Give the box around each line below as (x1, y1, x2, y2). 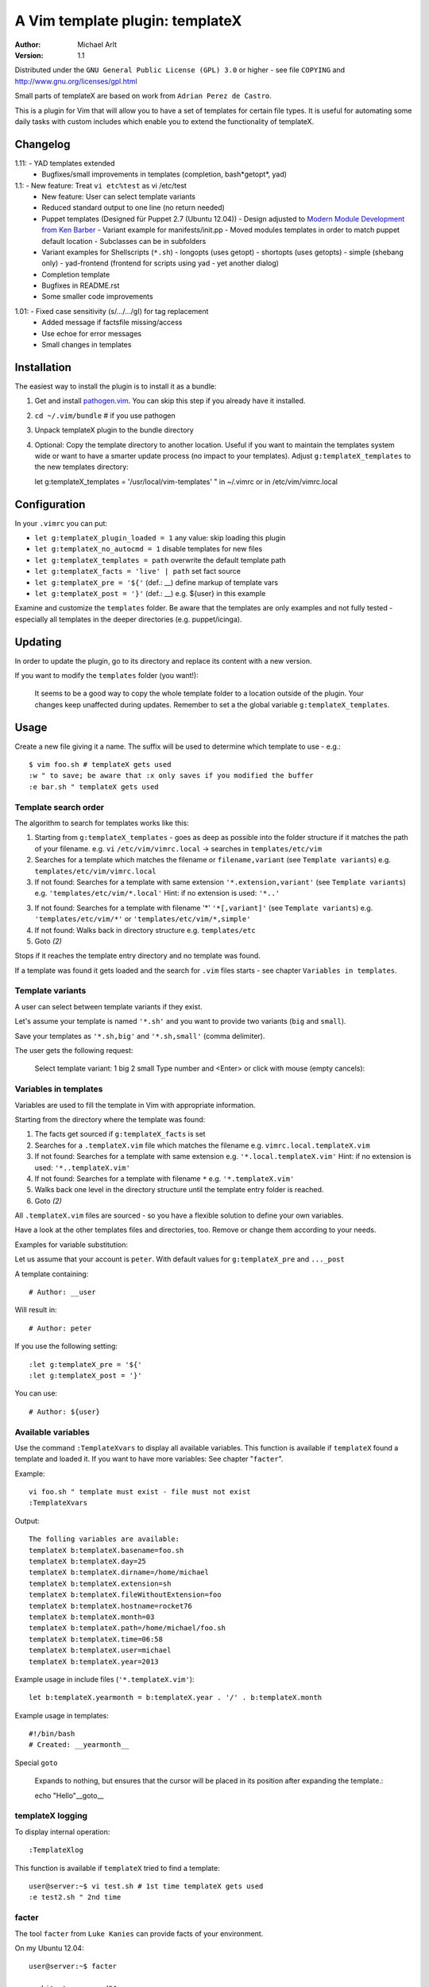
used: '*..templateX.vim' (34, 1163, 131, 1172)
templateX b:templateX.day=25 (29, 1557, 147, 1566)
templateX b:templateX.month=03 (29, 1612, 155, 1621)
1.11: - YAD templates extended (14, 158, 115, 168)
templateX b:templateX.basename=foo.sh (29, 1546, 184, 1555)
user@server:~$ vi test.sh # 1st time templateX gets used (29, 1881, 264, 1891)
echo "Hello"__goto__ (34, 1791, 104, 1800)
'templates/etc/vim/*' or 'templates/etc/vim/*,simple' (34, 914, 251, 924)
